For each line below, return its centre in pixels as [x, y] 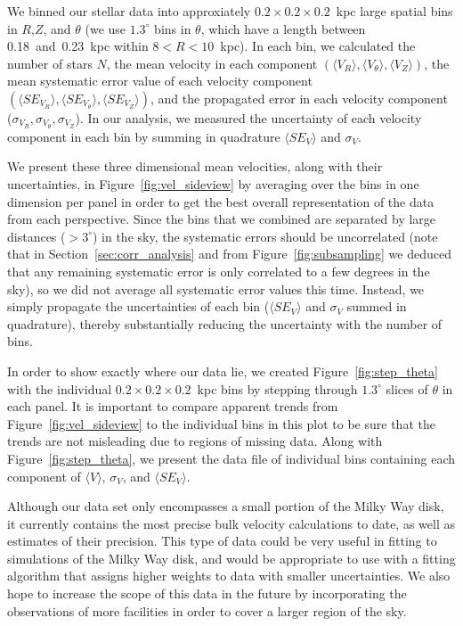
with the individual [60, 388]
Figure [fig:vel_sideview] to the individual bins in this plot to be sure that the [221, 423]
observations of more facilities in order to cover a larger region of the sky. [207, 610]
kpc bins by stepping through [277, 388]
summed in [377, 306]
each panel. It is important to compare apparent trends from [173, 406]
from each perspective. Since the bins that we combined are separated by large [222, 219]
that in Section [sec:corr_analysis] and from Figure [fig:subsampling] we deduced [229, 254]
